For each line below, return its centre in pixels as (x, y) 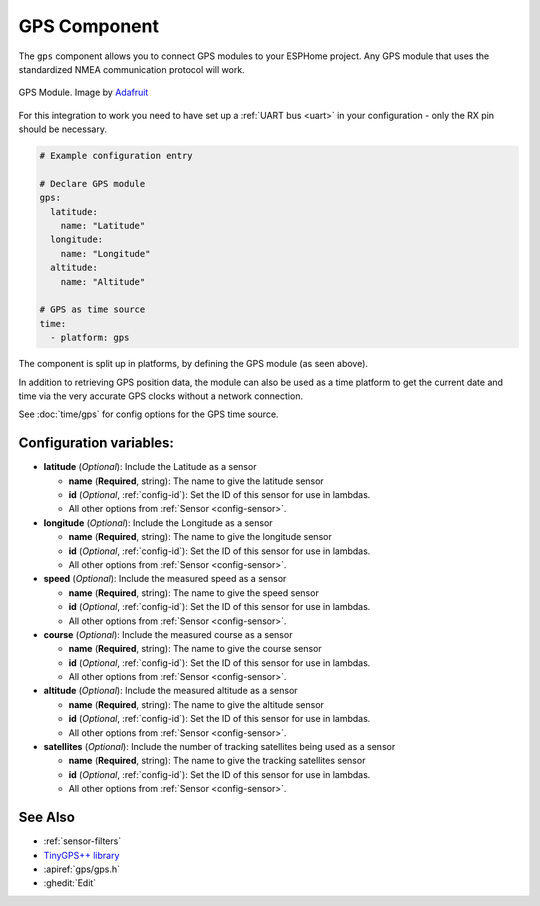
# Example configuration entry (116, 156)
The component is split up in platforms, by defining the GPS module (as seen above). (193, 364)
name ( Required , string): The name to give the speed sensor (193, 592)
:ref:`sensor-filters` (82, 841)
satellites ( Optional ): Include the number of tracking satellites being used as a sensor (219, 747)
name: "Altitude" (103, 281)
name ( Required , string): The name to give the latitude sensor (196, 481)
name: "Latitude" (103, 226)
